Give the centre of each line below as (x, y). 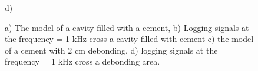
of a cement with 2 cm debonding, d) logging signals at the (111, 50)
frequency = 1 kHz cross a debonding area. (82, 61)
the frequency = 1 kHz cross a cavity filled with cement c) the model (129, 39)
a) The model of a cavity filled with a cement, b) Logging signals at (127, 27)
